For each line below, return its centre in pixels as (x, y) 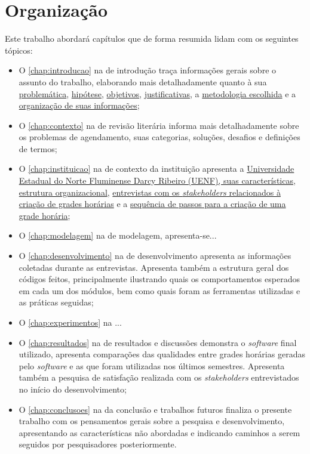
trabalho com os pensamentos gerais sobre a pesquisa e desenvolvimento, (152, 421)
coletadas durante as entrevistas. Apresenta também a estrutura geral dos (154, 267)
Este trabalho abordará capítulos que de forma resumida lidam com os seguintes (152, 38)
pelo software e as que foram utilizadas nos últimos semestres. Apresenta (152, 365)
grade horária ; (44, 215)
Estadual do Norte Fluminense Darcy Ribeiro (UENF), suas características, (157, 180)
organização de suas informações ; (79, 105)
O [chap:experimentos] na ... (70, 322)
